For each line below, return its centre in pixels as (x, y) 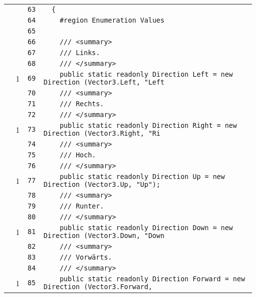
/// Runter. (82, 206)
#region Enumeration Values (112, 20)
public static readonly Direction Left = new (146, 74)
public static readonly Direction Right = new (148, 125)
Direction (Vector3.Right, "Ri (102, 133)
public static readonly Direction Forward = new (152, 279)
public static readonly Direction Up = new (142, 177)
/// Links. (80, 53)
